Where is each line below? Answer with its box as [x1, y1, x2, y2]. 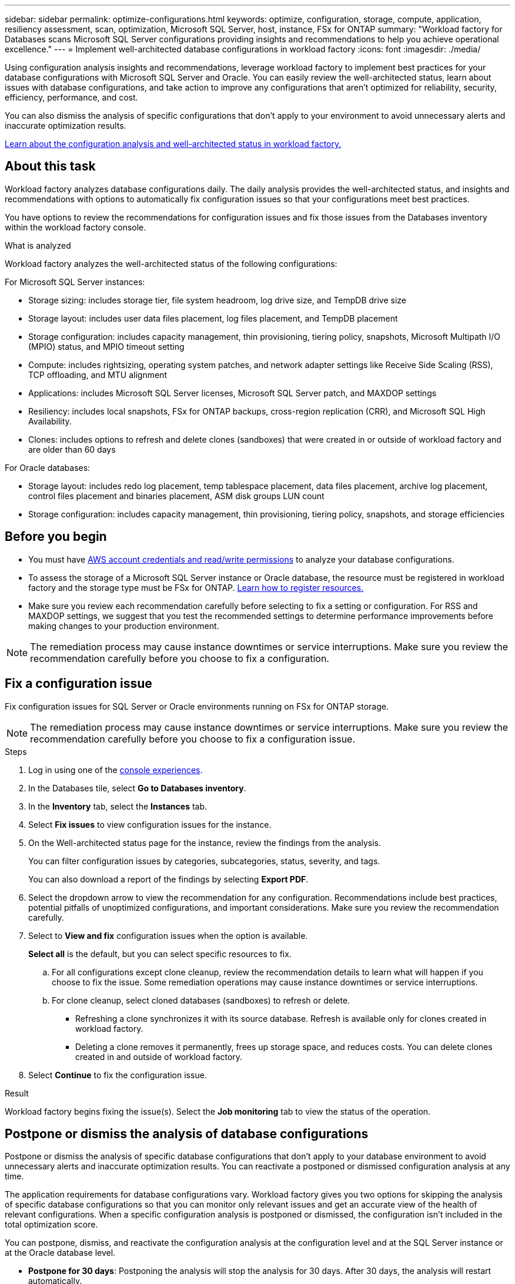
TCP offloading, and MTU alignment [28, 369, 167, 380]
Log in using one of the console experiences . [28, 764, 203, 775]
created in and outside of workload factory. [75, 1051, 243, 1062]
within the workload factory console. [5, 222, 146, 232]
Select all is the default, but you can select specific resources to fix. [28, 948, 292, 959]
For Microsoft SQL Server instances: [5, 276, 145, 287]
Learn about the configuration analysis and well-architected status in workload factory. [5, 139, 342, 149]
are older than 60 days [28, 444, 116, 454]
